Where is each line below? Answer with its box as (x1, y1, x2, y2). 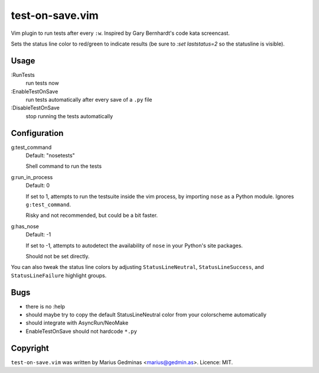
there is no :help (25, 303, 65, 310)
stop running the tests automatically (25, 112, 113, 119)
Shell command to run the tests (25, 163, 102, 170)
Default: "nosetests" (25, 152, 75, 159)
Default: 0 (25, 182, 50, 189)
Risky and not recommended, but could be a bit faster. (25, 212, 158, 219)
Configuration (11, 128, 64, 138)
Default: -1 (25, 231, 51, 238)
